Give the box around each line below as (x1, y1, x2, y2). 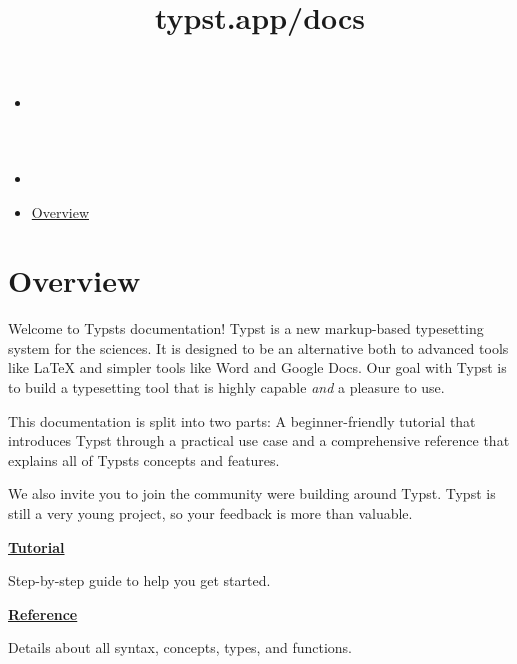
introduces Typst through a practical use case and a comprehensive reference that (8, 430, 510, 451)
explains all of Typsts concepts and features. (8, 449, 280, 470)
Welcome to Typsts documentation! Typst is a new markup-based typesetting (8, 318, 484, 339)
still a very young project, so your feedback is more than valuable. (8, 503, 413, 524)
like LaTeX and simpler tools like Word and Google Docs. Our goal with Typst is (8, 357, 507, 378)
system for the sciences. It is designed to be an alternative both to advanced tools (8, 337, 509, 358)
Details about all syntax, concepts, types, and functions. (8, 637, 352, 658)
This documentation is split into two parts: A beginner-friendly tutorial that (8, 410, 476, 431)
